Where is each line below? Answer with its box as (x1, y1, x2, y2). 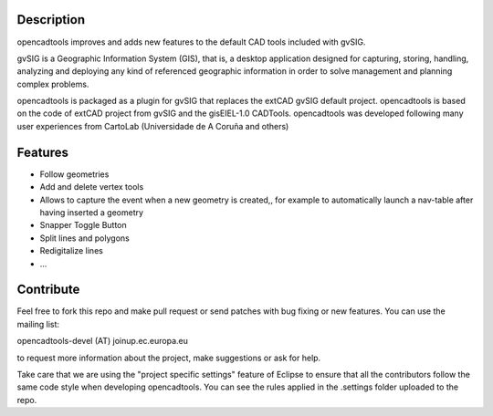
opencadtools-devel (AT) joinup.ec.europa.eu (16, 336, 189, 347)
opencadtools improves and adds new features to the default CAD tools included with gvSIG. (16, 36, 366, 47)
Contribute (16, 282, 80, 297)
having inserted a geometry (39, 206, 144, 218)
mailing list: (16, 318, 59, 329)
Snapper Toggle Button (39, 220, 127, 231)
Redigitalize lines (39, 245, 104, 256)
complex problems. (16, 78, 89, 89)
